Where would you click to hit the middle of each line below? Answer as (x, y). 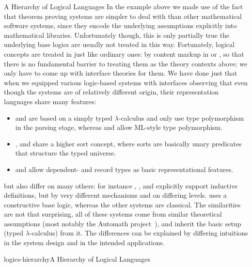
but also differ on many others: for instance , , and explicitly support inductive (121, 185)
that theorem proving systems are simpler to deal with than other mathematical (123, 16)
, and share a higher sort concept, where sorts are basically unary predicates (128, 143)
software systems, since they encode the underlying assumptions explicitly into (120, 25)
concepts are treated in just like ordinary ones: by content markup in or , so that (124, 54)
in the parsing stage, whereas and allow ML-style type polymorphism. (119, 127)
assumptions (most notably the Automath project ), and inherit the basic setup (123, 223)
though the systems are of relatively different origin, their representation (111, 92)
